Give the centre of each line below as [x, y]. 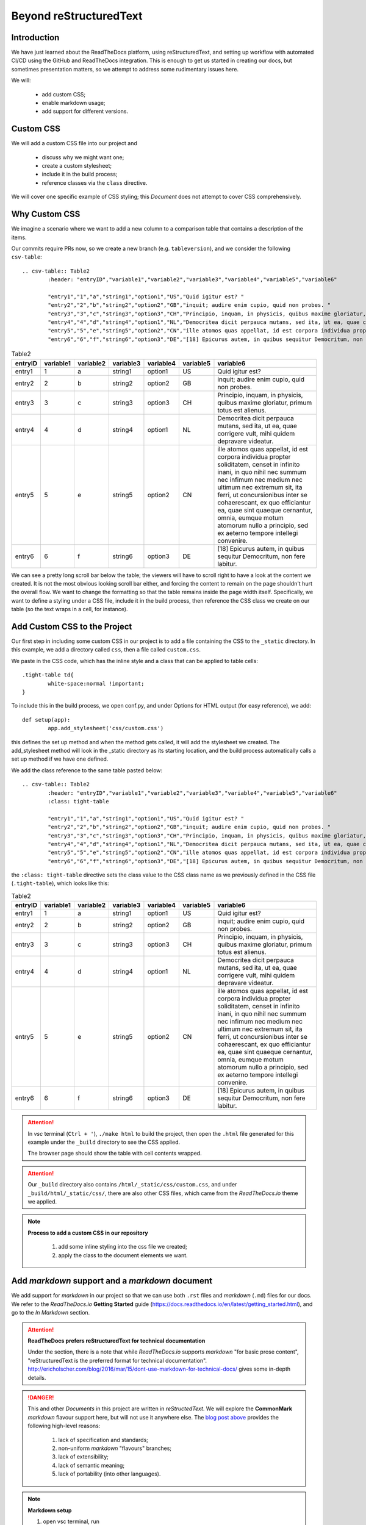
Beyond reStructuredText [77, 16]
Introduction [35, 38]
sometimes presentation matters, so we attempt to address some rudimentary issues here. [125, 69]
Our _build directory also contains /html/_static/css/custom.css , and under [132, 1185]
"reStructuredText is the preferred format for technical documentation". [117, 1360]
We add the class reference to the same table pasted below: [87, 770]
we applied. [42, 1201]
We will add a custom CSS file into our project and [74, 143]
